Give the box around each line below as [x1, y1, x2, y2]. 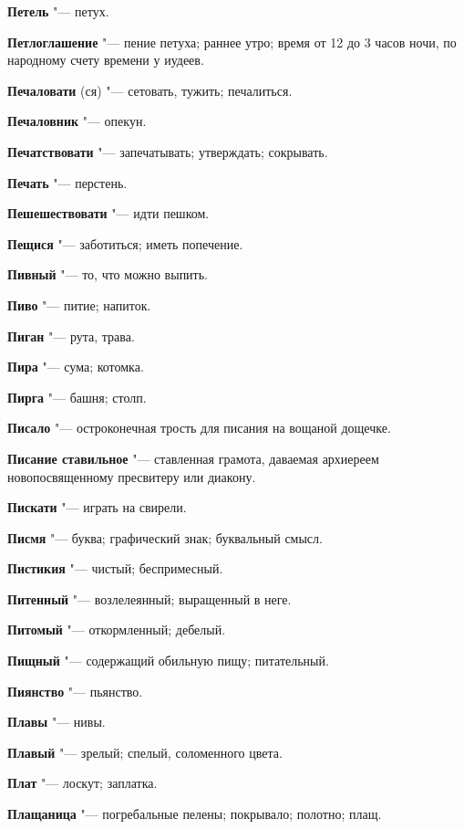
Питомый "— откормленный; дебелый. [7, 620, 226, 639]
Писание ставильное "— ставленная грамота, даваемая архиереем [7, 448, 379, 467]
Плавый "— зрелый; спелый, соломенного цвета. [7, 742, 283, 761]
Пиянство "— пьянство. [7, 681, 143, 700]
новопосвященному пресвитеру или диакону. [7, 467, 256, 486]
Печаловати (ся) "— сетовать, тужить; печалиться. [7, 80, 293, 100]
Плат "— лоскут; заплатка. [7, 773, 158, 792]
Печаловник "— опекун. [7, 111, 147, 131]
